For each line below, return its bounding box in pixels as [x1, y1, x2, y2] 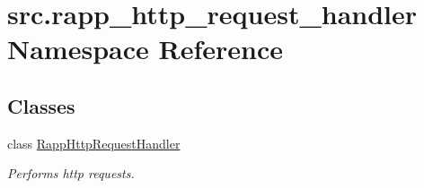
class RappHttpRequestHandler [7, 133, 181, 152]
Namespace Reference [7, 30, 283, 67]
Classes [7, 91, 75, 119]
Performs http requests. [7, 164, 135, 183]
